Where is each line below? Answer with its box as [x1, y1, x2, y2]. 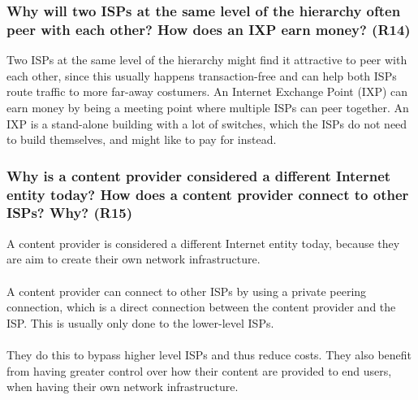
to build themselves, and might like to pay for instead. [6, 131, 277, 148]
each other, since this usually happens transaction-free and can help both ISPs [6, 67, 397, 84]
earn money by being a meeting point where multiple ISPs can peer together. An [6, 98, 409, 115]
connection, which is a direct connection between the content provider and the [6, 298, 396, 315]
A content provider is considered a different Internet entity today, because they [6, 234, 400, 251]
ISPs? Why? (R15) [6, 202, 133, 223]
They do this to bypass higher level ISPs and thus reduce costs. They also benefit [6, 346, 412, 363]
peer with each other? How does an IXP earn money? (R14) [6, 19, 411, 39]
